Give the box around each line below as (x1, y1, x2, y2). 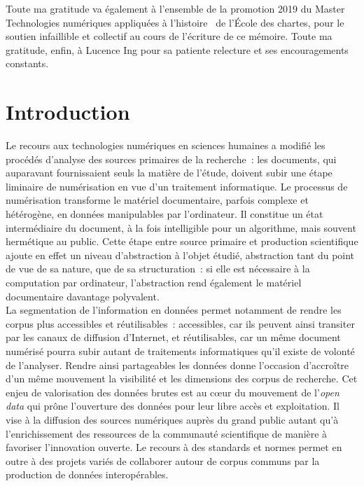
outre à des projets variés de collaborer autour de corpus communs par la (6, 453, 320, 468)
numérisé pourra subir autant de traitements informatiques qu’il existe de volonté (6, 344, 355, 358)
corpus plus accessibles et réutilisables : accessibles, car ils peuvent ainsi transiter (6, 316, 355, 331)
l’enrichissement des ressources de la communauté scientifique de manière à (6, 426, 328, 440)
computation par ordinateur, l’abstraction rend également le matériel (6, 275, 302, 290)
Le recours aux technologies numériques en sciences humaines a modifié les (6, 138, 325, 153)
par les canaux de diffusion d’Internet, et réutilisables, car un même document (6, 330, 341, 345)
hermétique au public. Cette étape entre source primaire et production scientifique (6, 234, 358, 249)
